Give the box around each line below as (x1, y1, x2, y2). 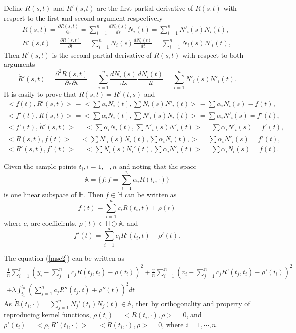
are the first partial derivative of (97, 3, 193, 13)
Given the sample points (4, 161, 77, 171)
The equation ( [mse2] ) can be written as (4, 252, 124, 263)
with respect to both (182, 49, 244, 60)
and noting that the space (119, 161, 196, 171)
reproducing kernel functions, (4, 310, 91, 320)
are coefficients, (31, 217, 77, 228)
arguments (4, 59, 35, 69)
